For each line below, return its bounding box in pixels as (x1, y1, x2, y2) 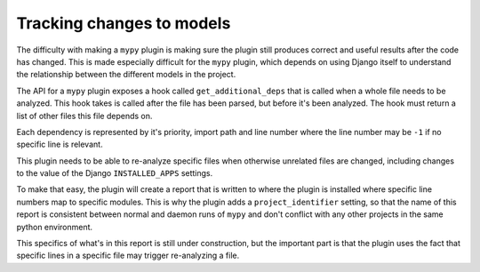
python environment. (16, 221, 93, 232)
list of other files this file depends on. (16, 110, 153, 121)
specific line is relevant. (16, 139, 103, 150)
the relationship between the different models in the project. (16, 69, 236, 80)
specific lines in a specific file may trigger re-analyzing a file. (16, 250, 240, 261)
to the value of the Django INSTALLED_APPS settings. (16, 168, 213, 179)
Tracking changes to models (16, 13, 231, 33)
